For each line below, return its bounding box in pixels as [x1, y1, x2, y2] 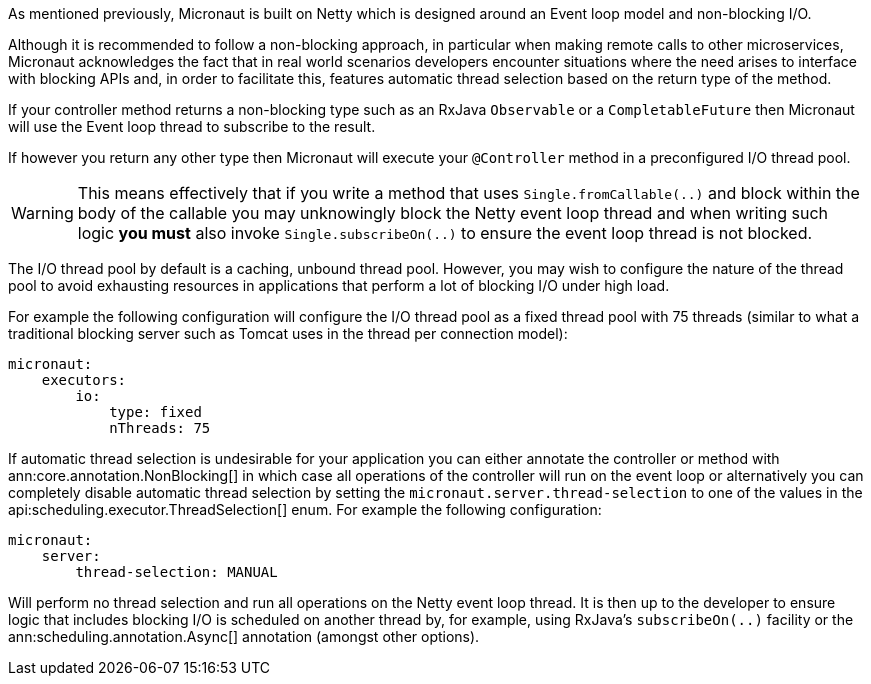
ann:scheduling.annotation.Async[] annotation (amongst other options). [8, 628, 480, 645]
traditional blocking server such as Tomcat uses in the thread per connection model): [8, 325, 568, 342]
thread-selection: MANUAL [75, 564, 278, 580]
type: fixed [109, 404, 202, 420]
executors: [41, 372, 127, 388]
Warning [11, 203, 74, 223]
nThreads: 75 [109, 420, 211, 436]
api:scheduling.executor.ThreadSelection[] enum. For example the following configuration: [8, 501, 602, 518]
